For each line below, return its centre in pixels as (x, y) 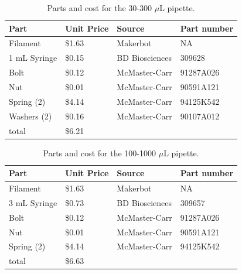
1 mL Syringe (33, 58)
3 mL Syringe (33, 202)
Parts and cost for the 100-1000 (100, 153)
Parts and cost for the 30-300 (100, 8)
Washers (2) (30, 116)
